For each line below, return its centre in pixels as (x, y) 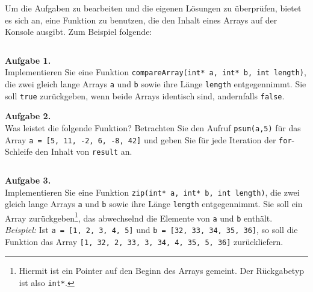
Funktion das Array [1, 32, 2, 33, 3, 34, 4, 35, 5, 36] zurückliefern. (144, 241)
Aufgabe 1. (28, 60)
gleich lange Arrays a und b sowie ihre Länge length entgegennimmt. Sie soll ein (154, 204)
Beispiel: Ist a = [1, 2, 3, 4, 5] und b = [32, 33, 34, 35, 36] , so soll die (151, 230)
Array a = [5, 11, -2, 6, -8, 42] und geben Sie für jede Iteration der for (148, 139)
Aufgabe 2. (28, 116)
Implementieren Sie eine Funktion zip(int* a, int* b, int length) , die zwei (152, 192)
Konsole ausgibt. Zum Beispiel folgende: (79, 32)
